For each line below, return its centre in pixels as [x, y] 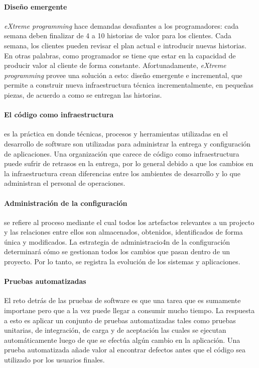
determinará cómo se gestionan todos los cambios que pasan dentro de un [117, 251]
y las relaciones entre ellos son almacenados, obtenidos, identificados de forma [123, 232]
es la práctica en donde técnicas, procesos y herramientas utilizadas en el [116, 134]
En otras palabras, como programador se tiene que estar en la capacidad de [120, 55]
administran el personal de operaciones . [65, 183]
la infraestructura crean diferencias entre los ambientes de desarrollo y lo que [122, 173]
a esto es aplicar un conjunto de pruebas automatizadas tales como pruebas [120, 320]
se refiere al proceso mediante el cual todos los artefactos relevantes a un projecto [129, 222]
